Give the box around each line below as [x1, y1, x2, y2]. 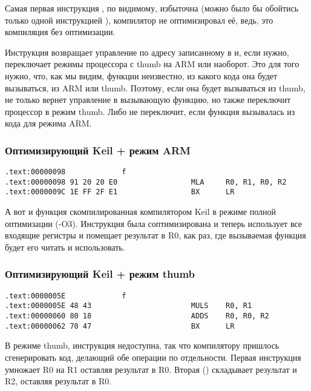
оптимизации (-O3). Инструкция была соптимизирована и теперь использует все [5, 217, 303, 229]
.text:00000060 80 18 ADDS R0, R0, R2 [5, 312, 269, 321]
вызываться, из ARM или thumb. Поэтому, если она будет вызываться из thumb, [5, 81, 306, 94]
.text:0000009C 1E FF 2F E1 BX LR [5, 188, 235, 197]
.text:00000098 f [5, 168, 126, 177]
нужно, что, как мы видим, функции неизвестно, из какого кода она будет [5, 69, 278, 82]
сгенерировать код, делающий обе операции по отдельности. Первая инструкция [5, 350, 301, 363]
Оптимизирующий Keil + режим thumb [5, 266, 195, 281]
